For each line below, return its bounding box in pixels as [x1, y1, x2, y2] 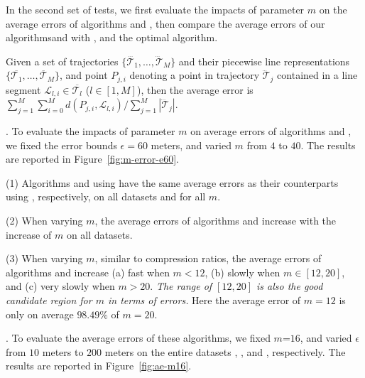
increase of [6, 227, 52, 242]
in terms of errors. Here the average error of [107, 293, 301, 308]
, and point [59, 67, 108, 82]
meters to [42, 344, 84, 359]
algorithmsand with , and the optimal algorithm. [6, 30, 218, 45]
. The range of [150, 279, 212, 293]
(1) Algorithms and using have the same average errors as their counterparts [6, 175, 339, 190]
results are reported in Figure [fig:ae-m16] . [6, 358, 192, 373]
